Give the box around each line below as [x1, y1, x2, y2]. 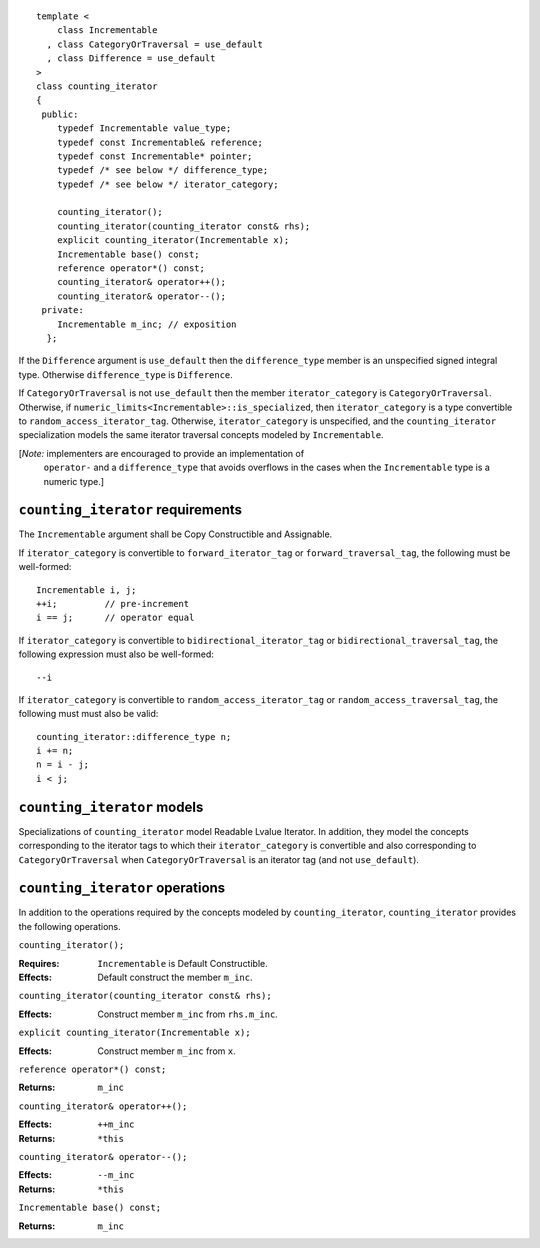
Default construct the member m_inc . [97, 971, 253, 984]
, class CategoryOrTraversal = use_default [46, 38, 264, 50]
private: [41, 305, 84, 316]
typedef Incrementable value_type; [56, 123, 232, 134]
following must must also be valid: [18, 708, 159, 720]
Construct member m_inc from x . [97, 1045, 236, 1057]
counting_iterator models [18, 798, 204, 815]
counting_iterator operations [18, 880, 226, 897]
